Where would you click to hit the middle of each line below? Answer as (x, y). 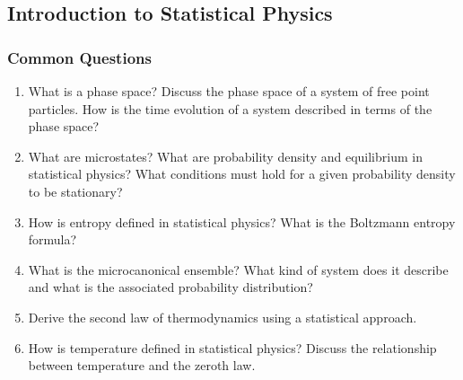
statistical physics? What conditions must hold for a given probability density (242, 174)
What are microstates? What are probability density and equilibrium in (225, 156)
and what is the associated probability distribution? (170, 287)
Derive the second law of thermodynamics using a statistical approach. (223, 317)
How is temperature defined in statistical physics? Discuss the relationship (232, 347)
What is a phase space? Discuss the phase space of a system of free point (229, 91)
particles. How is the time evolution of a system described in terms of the (230, 108)
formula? (52, 239)
